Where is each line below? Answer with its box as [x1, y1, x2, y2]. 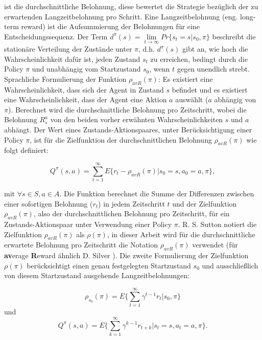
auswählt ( [175, 94, 208, 105]
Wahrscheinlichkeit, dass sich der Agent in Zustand [4, 84, 164, 95]
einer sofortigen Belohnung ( [4, 198, 93, 209]
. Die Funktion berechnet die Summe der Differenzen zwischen [59, 188, 254, 199]
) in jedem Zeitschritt [98, 198, 165, 209]
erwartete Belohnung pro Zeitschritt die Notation [4, 239, 158, 250]
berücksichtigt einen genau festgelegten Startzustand [27, 260, 191, 270]
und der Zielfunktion [172, 198, 237, 209]
